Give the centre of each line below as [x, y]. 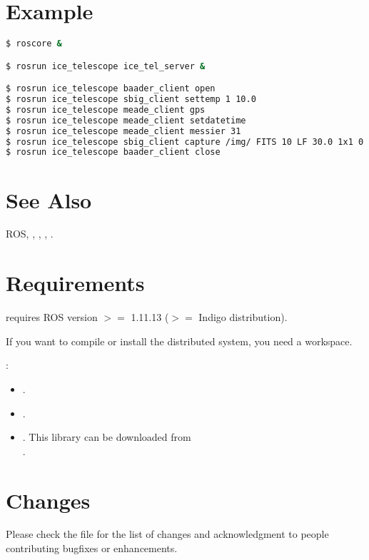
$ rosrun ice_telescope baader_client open [111, 89]
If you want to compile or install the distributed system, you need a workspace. [179, 341]
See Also [49, 199]
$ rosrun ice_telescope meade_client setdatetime [126, 120]
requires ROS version [52, 317]
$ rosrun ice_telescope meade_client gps [106, 110]
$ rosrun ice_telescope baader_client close [113, 152]
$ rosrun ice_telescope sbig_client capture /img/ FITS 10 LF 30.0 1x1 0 [185, 142]
